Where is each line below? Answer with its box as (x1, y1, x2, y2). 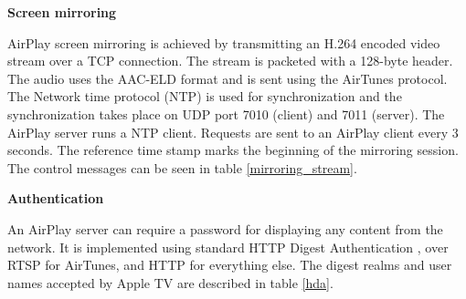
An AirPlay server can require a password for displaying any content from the (7, 219, 443, 238)
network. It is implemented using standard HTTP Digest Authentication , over (7, 237, 449, 256)
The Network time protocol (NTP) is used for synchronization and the (7, 87, 402, 106)
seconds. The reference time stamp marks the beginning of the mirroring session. (7, 140, 459, 160)
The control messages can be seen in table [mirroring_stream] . (7, 158, 357, 177)
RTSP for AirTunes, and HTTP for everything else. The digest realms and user (7, 255, 452, 274)
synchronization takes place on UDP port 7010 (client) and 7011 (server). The (7, 104, 445, 123)
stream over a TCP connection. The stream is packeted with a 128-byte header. (7, 51, 453, 70)
